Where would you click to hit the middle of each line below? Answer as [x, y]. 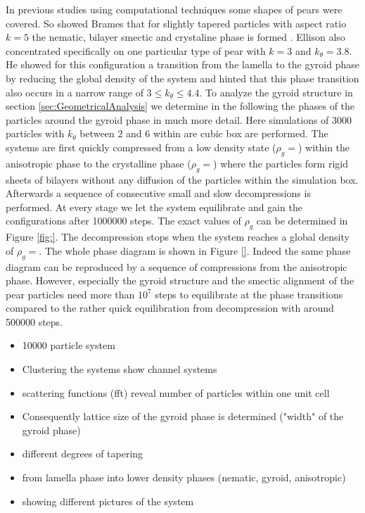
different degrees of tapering [83, 454]
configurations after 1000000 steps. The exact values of [123, 221]
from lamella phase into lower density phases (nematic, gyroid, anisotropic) [184, 477]
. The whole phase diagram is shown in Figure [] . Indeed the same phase [195, 250]
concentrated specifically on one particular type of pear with [136, 50]
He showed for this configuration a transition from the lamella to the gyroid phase [182, 64]
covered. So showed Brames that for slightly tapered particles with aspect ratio [176, 23]
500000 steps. [34, 321]
